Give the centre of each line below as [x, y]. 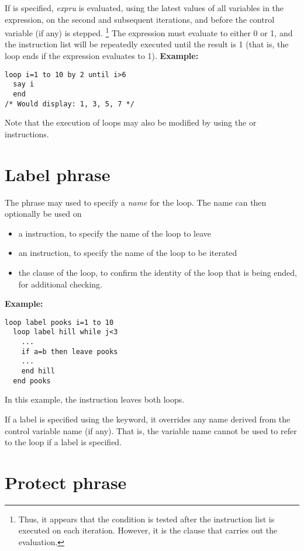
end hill [38, 371]
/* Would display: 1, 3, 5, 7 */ [70, 104]
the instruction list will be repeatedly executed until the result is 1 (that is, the [147, 44]
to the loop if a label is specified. [63, 442]
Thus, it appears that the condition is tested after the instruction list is [146, 519]
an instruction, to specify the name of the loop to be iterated [128, 253]
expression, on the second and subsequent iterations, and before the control [140, 19]
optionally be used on [43, 214]
